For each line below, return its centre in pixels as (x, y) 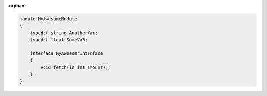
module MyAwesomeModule (48, 19)
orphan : (18, 6)
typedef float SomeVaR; (59, 40)
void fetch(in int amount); (74, 67)
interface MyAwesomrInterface (67, 53)
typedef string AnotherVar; (64, 33)
